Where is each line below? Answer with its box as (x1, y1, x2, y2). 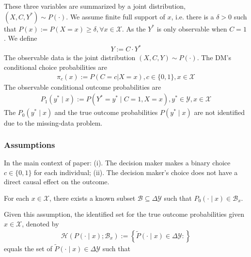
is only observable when (157, 23, 227, 33)
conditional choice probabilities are (4, 62, 107, 72)
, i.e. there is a (171, 11, 214, 21)
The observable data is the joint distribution (4, 52, 136, 63)
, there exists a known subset (49, 193, 136, 203)
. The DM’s (197, 52, 231, 63)
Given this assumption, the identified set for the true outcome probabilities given (4, 209, 245, 219)
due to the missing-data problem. (4, 118, 103, 128)
